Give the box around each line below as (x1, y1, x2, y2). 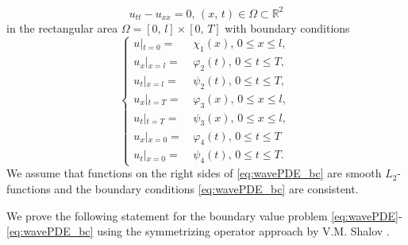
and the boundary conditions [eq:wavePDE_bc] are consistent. (54, 180, 359, 196)
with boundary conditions (225, 19, 350, 36)
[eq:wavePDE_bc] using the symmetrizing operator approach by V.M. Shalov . (6, 223, 390, 239)
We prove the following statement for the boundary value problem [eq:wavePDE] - (6, 207, 402, 224)
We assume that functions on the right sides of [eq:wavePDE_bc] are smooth (6, 165, 382, 181)
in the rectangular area (6, 19, 118, 36)
